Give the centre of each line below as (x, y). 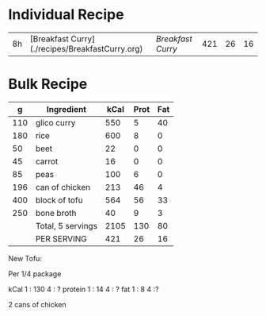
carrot (47, 161)
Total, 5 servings (66, 225)
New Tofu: (25, 258)
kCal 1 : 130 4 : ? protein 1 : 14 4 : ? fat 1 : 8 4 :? (84, 289)
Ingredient (66, 109)
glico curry (55, 122)
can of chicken (63, 187)
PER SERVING (61, 238)
